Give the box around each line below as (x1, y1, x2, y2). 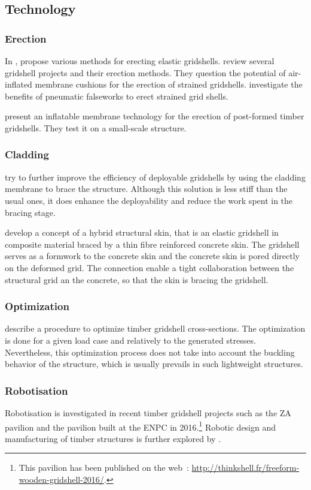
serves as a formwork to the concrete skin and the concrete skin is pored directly (5, 249, 300, 262)
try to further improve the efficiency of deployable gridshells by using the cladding (5, 170, 306, 183)
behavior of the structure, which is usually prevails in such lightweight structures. (5, 357, 303, 370)
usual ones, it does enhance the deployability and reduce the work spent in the (5, 194, 293, 206)
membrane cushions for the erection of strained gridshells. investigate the (35, 78, 303, 91)
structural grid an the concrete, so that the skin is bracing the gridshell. (5, 273, 269, 285)
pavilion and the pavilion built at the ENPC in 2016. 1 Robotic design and (5, 419, 276, 433)
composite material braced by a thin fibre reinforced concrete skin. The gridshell (5, 238, 300, 250)
